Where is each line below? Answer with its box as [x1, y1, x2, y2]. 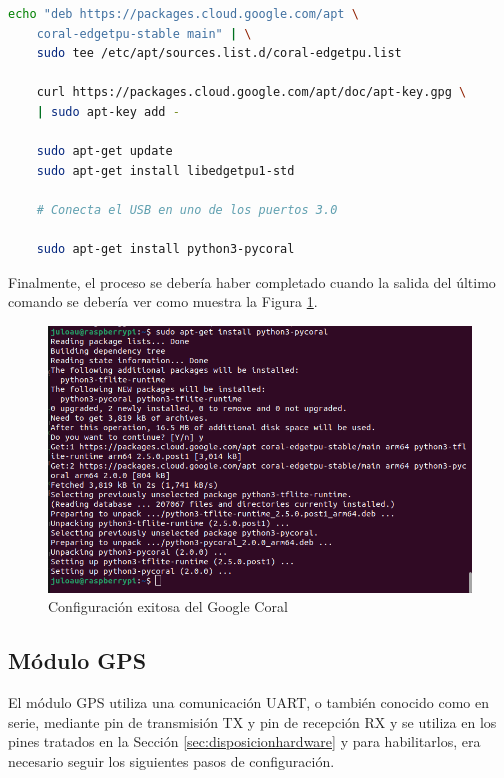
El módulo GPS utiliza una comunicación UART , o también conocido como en [8, 692, 489, 713]
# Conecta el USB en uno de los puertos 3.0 [36, 202, 338, 217]
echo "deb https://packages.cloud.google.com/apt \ [8, 7, 359, 21]
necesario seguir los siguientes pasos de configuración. [8, 750, 335, 771]
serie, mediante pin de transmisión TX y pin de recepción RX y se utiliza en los [8, 711, 497, 732]
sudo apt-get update [36, 144, 173, 159]
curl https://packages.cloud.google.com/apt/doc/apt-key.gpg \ [36, 85, 467, 100]
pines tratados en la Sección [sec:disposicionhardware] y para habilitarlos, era [8, 731, 481, 752]
